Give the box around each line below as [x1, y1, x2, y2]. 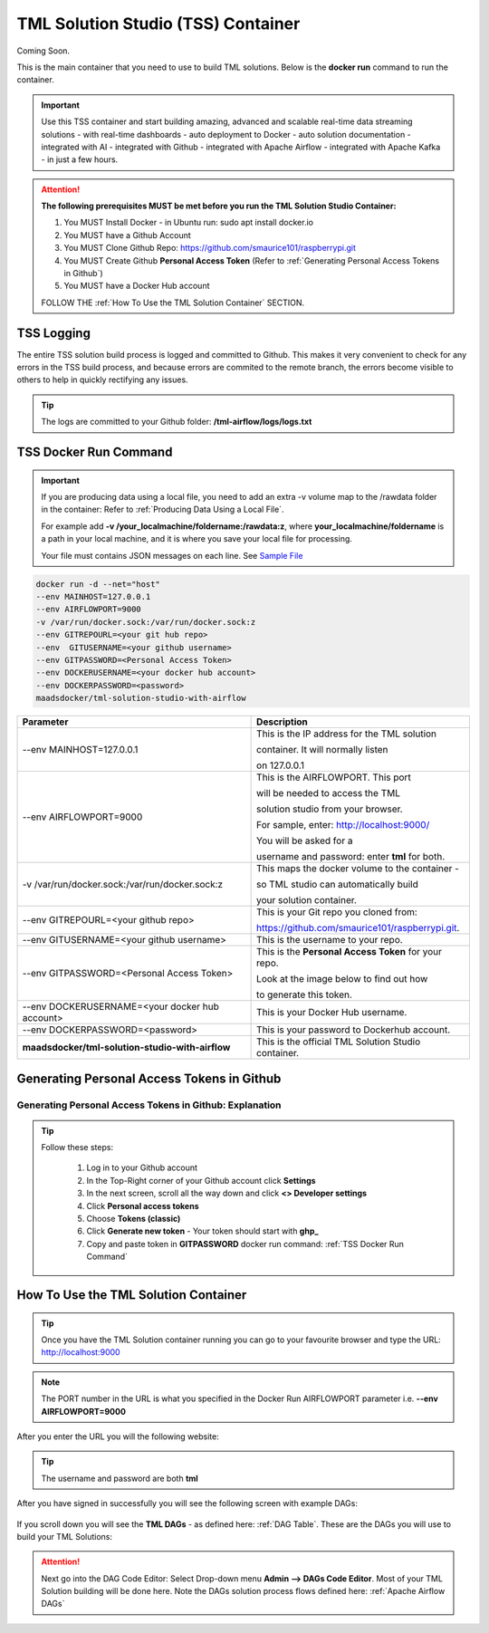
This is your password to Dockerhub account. [256, 1023, 451, 1036]
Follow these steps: [41, 1142, 113, 1153]
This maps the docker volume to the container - [256, 862, 459, 875]
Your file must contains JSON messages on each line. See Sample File [41, 550, 303, 561]
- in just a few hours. [41, 154, 119, 165]
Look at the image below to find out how [256, 973, 428, 985]
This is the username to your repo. [256, 934, 403, 946]
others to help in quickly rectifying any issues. [16, 374, 189, 385]
